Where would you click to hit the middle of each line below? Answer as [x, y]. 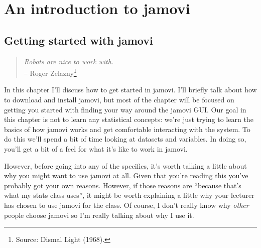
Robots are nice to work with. [69, 61]
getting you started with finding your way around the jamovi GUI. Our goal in [125, 109]
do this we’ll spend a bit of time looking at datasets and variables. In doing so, [125, 139]
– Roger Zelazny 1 [50, 72]
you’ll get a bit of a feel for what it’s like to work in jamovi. [96, 148]
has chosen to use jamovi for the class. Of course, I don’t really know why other [126, 205]
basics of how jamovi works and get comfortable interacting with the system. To [127, 129]
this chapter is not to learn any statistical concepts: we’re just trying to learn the [129, 119]
